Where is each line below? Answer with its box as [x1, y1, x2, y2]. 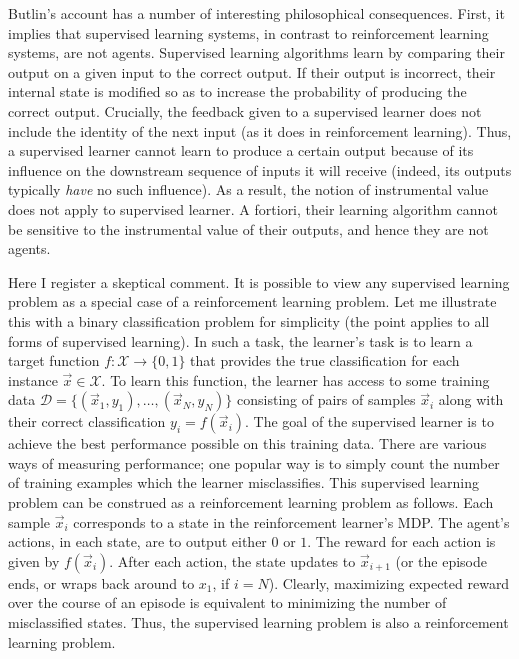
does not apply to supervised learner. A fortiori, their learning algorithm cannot [8, 198, 498, 219]
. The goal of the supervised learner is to [245, 411, 494, 432]
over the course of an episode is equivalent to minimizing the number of [8, 592, 447, 613]
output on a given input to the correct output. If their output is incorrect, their [8, 61, 496, 82]
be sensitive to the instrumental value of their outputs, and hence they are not [8, 218, 489, 239]
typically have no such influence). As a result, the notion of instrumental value [8, 179, 489, 200]
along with [438, 389, 504, 410]
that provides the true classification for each [190, 350, 460, 371]
